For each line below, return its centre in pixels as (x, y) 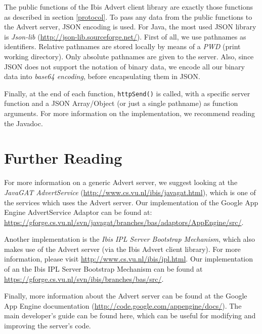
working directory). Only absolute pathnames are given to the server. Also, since (129, 56)
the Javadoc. (24, 123)
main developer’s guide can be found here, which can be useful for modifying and (130, 316)
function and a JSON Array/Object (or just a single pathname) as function (121, 103)
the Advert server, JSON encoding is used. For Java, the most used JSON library (130, 27)
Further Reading (63, 158)
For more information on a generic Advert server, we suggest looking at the (121, 182)
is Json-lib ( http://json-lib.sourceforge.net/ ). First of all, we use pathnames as (125, 36)
